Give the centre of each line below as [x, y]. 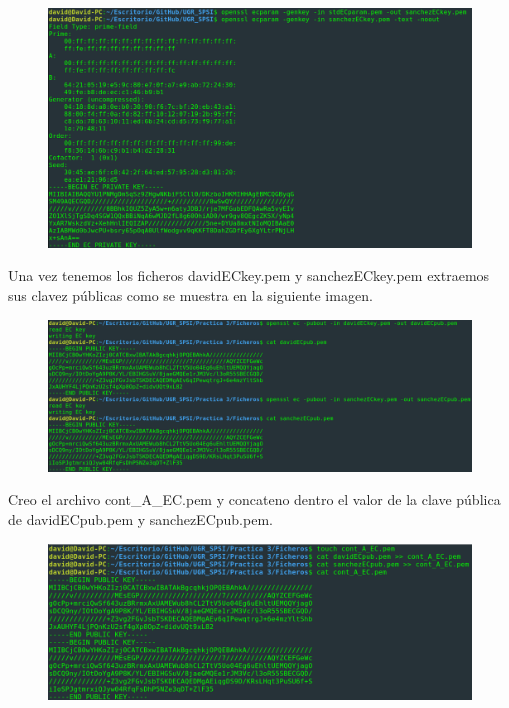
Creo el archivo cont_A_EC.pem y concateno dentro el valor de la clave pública [254, 499]
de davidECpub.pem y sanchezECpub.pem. [140, 519]
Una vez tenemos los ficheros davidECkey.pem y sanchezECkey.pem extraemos [249, 275]
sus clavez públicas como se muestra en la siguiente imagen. [190, 294]
